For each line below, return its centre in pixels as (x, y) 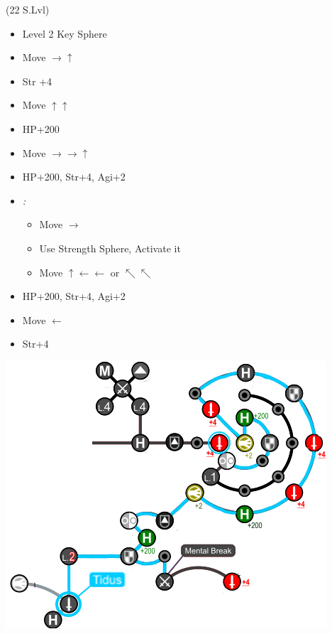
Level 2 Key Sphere (65, 33)
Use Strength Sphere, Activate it (110, 248)
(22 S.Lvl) (28, 9)
